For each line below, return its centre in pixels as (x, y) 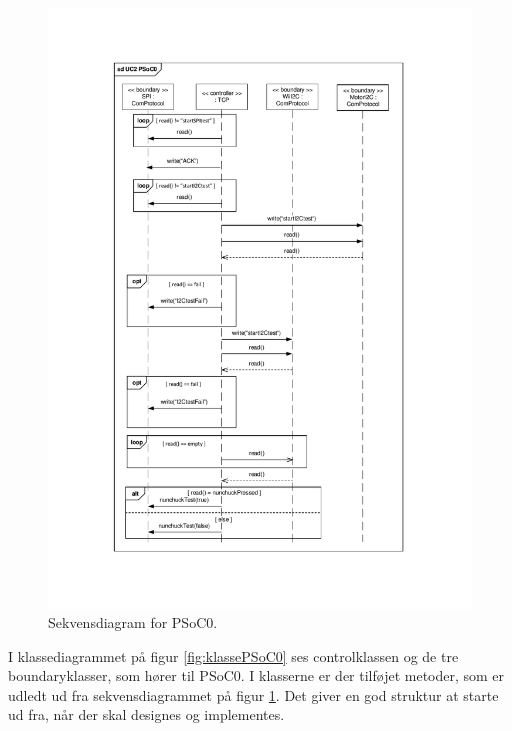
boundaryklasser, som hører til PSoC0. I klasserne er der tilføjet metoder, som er (256, 675)
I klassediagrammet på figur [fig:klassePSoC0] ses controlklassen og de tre (233, 655)
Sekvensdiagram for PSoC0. (133, 622)
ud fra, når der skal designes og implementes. (146, 714)
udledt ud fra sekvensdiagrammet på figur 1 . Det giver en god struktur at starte (253, 694)
